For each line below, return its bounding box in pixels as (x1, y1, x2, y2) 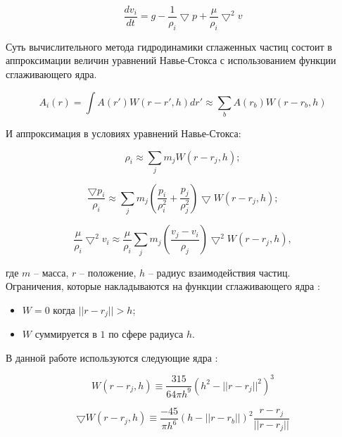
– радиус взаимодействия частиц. (148, 265, 291, 279)
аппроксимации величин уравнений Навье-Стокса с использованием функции (6, 53, 336, 68)
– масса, (34, 265, 69, 279)
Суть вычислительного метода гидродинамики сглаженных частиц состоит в (6, 39, 332, 53)
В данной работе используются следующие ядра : (6, 350, 218, 365)
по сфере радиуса (108, 327, 184, 341)
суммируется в (34, 327, 97, 341)
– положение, (80, 265, 137, 279)
